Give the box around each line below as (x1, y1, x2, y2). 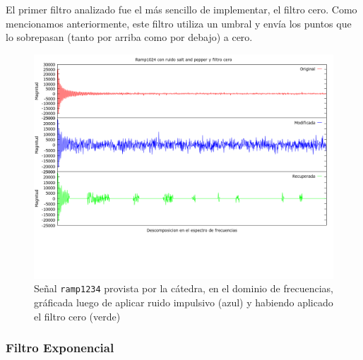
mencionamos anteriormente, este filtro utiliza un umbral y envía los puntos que (6, 16, 352, 30)
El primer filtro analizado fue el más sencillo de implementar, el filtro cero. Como (6, 2, 357, 16)
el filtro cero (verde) (34, 308, 121, 323)
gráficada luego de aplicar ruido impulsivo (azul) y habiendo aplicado (34, 295, 333, 310)
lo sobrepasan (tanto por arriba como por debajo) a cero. (6, 30, 253, 44)
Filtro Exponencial (6, 339, 114, 356)
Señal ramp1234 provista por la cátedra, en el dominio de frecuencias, (34, 281, 333, 296)
